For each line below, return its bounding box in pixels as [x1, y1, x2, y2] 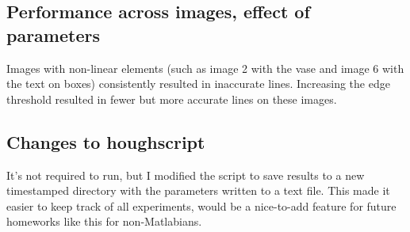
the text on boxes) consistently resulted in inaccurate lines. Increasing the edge [6, 75, 390, 92]
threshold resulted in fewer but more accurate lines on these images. [6, 90, 337, 107]
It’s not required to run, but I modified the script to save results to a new [6, 166, 365, 183]
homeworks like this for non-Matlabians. [6, 213, 202, 230]
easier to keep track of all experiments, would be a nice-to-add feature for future [6, 197, 397, 214]
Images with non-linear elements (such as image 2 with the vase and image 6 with [6, 59, 404, 76]
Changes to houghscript [6, 129, 205, 154]
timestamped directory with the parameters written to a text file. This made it [6, 182, 390, 199]
